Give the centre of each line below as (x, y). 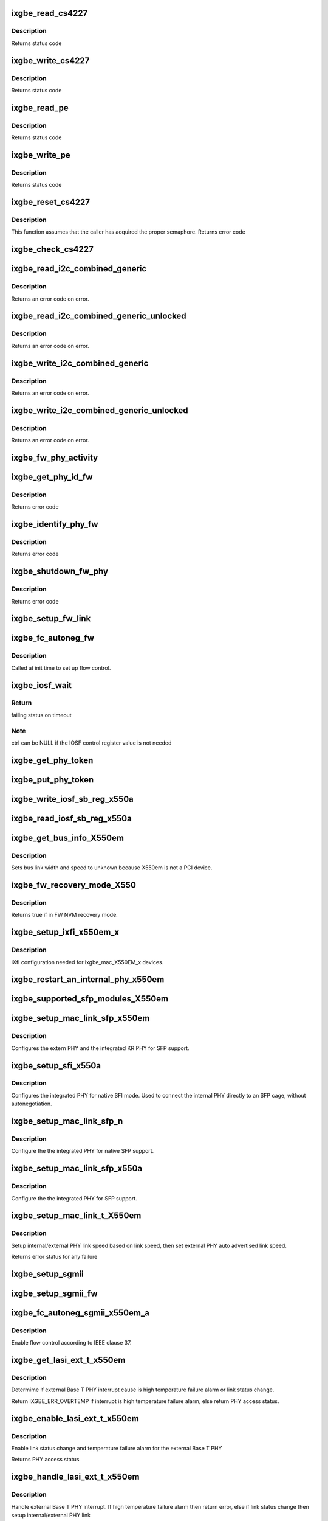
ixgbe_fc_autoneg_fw (53, 638)
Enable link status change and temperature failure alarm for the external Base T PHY (117, 1448)
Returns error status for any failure (54, 1257)
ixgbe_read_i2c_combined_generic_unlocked (99, 316)
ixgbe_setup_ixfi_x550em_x (65, 932)
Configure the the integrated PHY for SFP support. (74, 1198)
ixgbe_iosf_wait (42, 685)
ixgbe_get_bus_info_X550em (68, 837)
